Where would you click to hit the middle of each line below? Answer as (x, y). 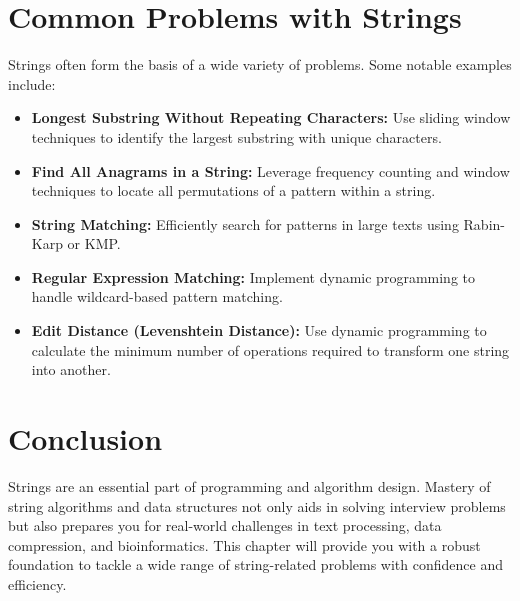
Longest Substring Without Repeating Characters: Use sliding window (271, 117)
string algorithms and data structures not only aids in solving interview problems (257, 505)
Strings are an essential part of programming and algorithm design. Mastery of (249, 485)
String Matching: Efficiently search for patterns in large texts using (245, 223)
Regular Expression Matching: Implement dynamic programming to (253, 276)
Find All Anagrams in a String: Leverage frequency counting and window (270, 170)
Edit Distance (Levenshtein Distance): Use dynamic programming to (259, 330)
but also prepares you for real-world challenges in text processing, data (225, 525)
